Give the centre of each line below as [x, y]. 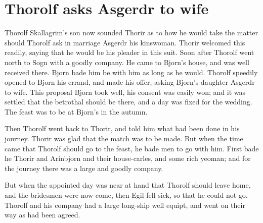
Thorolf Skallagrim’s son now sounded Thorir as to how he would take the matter [131, 33]
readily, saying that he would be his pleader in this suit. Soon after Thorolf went [129, 52]
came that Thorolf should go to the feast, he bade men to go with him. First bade [132, 148]
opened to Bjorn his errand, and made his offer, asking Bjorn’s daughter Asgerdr [130, 82]
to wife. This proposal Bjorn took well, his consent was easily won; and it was [125, 92]
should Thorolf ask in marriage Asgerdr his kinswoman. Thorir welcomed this [125, 42]
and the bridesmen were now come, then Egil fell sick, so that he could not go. [126, 195]
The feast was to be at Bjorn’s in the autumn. [76, 111]
